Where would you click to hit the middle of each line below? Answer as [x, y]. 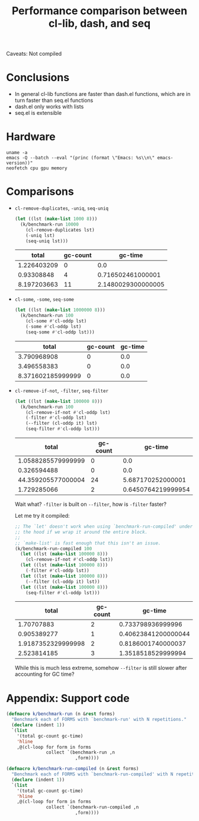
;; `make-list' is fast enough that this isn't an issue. [88, 543]
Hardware [31, 137]
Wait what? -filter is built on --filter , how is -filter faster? [91, 504]
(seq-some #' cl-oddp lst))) [60, 332]
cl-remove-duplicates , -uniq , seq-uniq [62, 208]
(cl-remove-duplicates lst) [60, 230]
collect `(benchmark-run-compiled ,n [92, 807]
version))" [20, 163]
